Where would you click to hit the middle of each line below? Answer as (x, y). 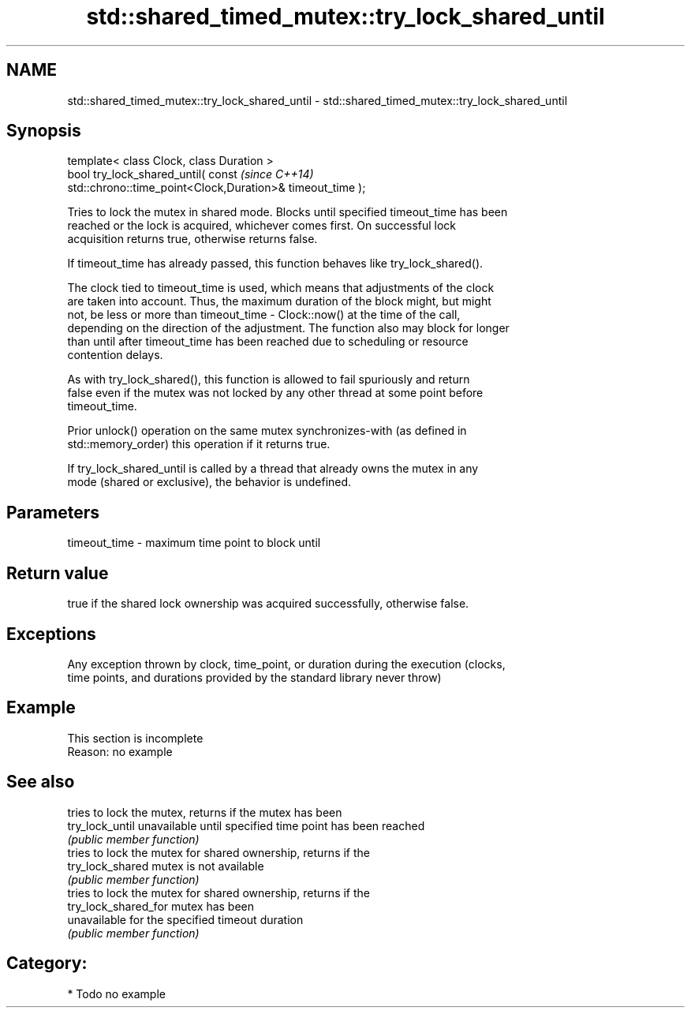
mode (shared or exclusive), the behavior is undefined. (209, 482)
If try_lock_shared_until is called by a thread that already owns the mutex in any (273, 469)
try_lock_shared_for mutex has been (161, 906)
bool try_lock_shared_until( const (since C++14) (190, 174)
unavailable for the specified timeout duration (185, 919)
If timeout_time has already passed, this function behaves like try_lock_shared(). (275, 264)
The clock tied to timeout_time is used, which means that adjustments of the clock (281, 288)
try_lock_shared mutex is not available (166, 866)
